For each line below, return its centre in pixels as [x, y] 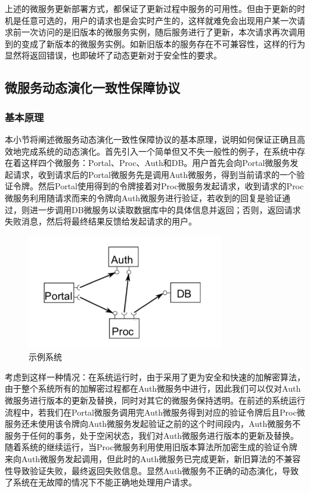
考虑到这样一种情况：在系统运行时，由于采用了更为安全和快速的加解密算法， [155, 376]
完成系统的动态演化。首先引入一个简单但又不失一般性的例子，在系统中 [159, 151]
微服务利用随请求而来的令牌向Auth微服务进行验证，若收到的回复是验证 [144, 197]
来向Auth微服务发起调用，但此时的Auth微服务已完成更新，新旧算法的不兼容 [153, 459]
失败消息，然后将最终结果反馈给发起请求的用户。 [101, 221]
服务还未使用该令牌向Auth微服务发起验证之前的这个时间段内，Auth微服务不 [153, 424]
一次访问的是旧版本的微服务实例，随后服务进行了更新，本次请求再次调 [159, 32]
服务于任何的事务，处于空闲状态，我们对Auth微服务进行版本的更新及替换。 [152, 435]
